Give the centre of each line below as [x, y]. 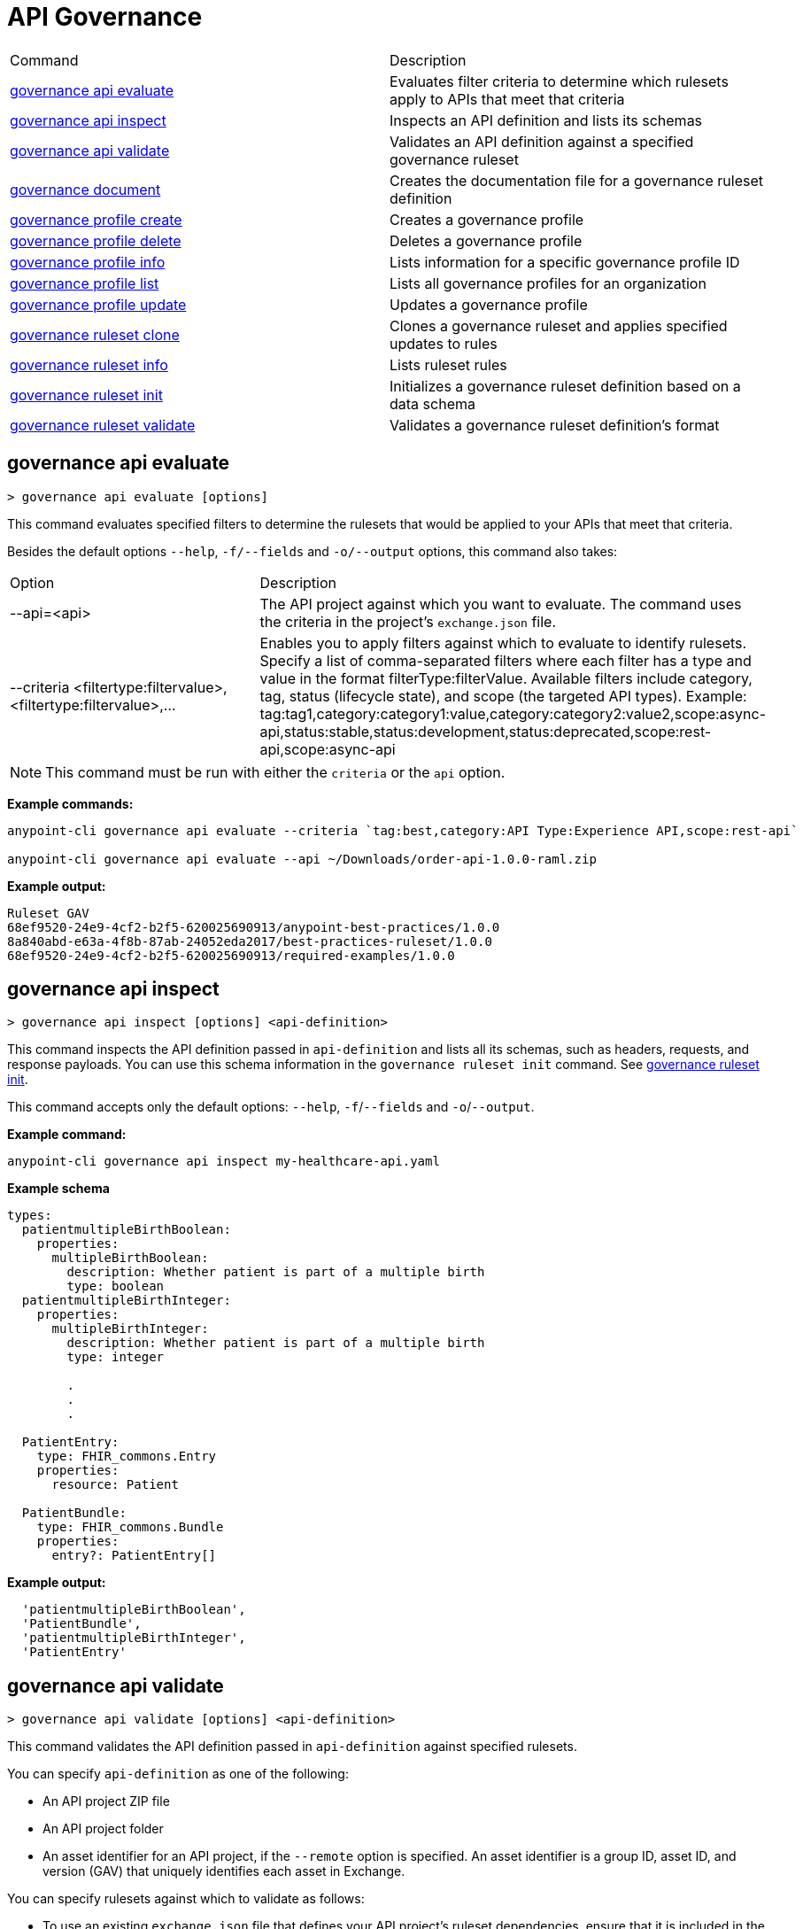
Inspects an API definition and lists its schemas [546, 120]
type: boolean [116, 1286]
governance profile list [85, 283]
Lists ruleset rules [448, 364]
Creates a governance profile [487, 219]
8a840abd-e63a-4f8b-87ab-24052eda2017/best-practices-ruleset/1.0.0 [250, 941]
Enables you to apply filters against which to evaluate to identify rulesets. [503, 643]
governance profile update [98, 304]
